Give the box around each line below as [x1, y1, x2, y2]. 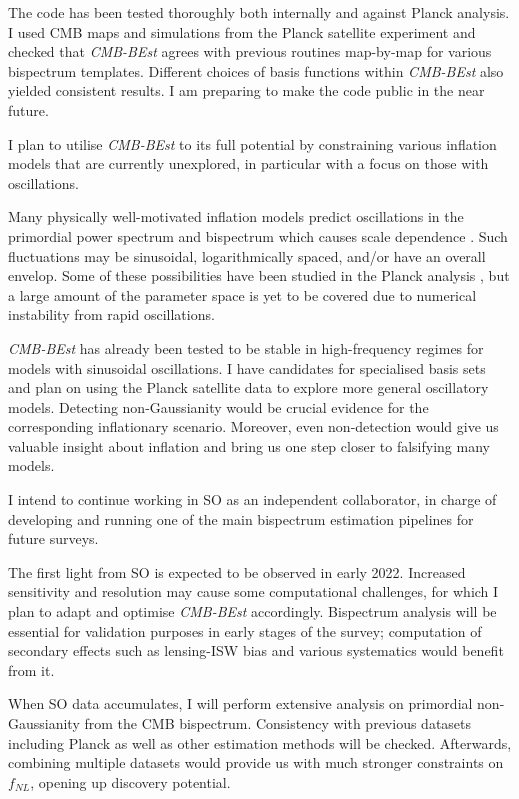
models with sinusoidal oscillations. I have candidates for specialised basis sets [8, 357, 486, 378]
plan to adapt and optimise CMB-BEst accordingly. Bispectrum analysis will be [8, 601, 497, 622]
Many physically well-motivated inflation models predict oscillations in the [8, 206, 464, 227]
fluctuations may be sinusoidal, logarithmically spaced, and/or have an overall [8, 245, 486, 266]
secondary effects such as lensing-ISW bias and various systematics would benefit [8, 640, 504, 661]
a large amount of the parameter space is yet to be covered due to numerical [8, 284, 477, 305]
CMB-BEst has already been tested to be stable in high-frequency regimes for [8, 337, 484, 358]
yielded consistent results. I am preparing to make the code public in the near [8, 80, 485, 101]
